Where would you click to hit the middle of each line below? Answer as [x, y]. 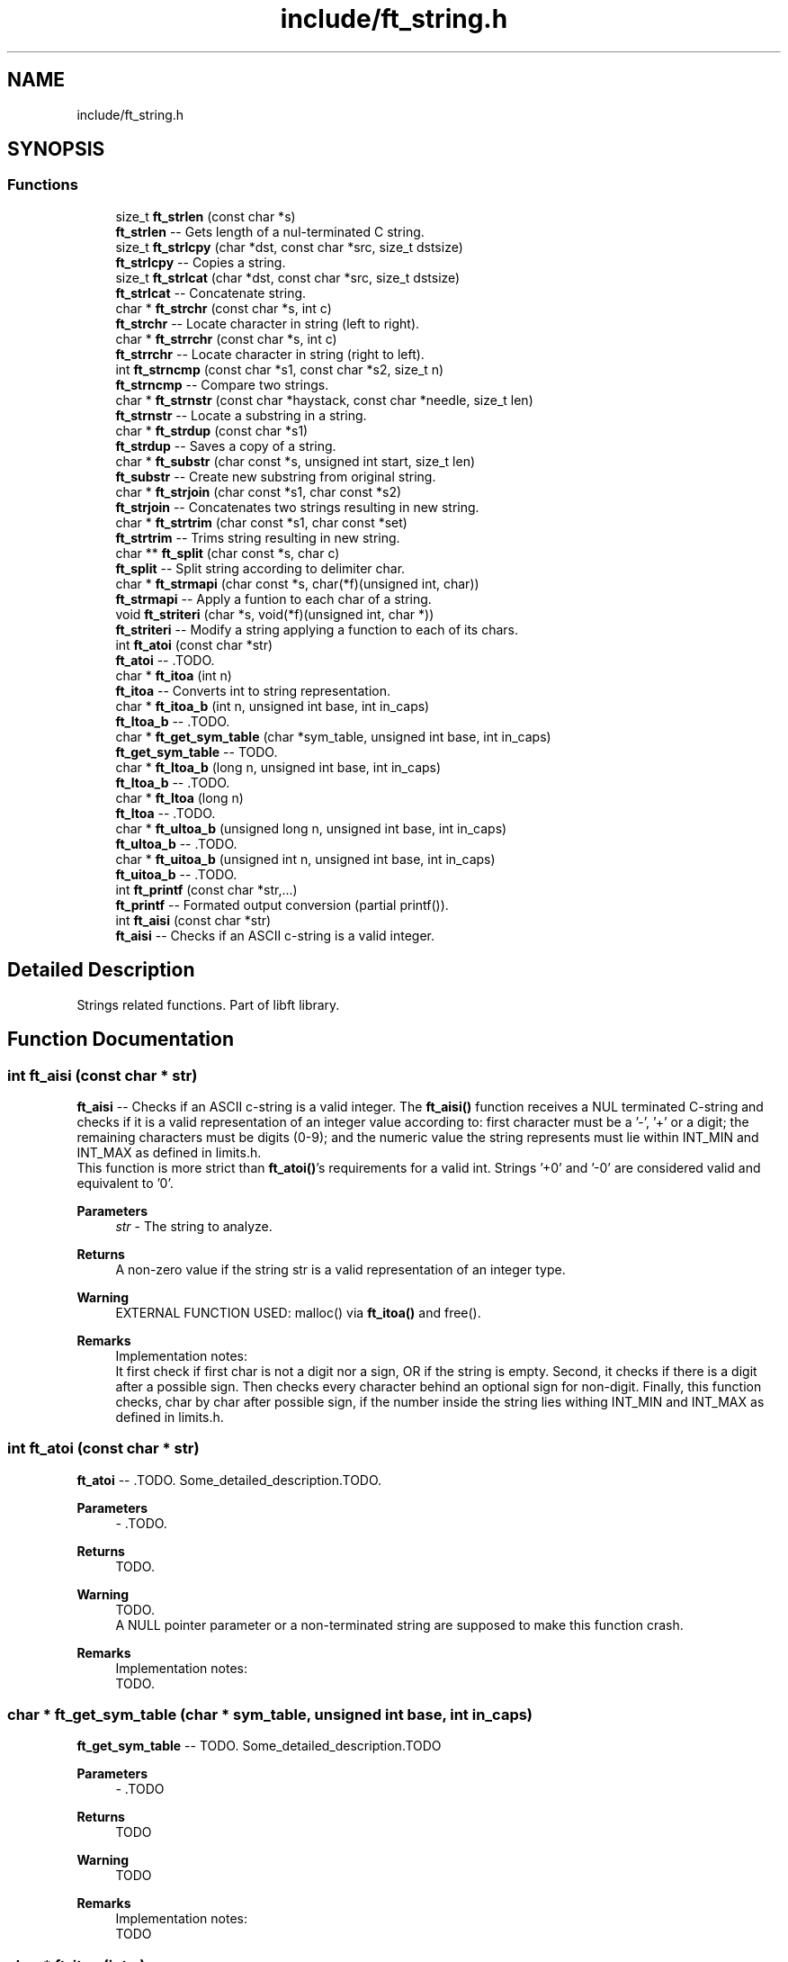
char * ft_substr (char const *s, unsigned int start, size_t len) [295, 461]
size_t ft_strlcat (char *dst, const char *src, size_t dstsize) [288, 277]
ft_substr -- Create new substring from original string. [276, 476]
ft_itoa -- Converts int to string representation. [253, 690]
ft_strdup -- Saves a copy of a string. [226, 445]
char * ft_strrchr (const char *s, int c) [226, 338]
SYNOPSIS [56, 149]
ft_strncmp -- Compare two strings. [222, 384]
